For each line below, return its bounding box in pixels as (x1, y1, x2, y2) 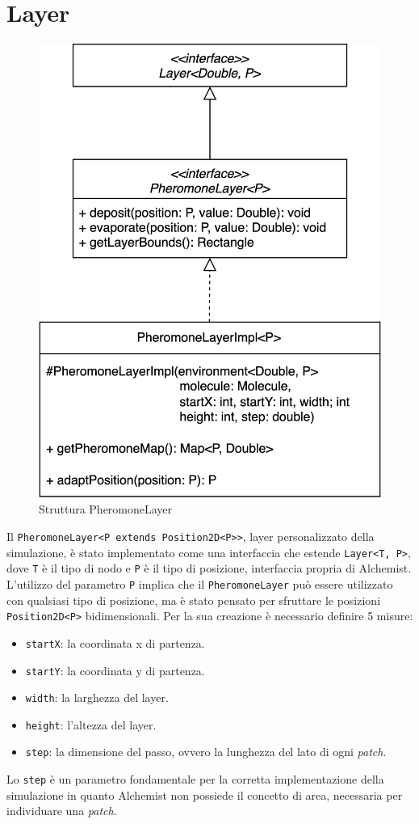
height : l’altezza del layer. (25, 716, 157, 733)
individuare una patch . (6, 802, 117, 819)
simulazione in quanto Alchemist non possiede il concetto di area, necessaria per (6, 786, 403, 803)
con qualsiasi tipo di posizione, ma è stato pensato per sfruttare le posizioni (6, 591, 381, 608)
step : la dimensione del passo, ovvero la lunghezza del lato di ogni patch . (25, 743, 387, 760)
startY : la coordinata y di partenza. (25, 661, 205, 678)
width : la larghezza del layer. (25, 689, 169, 706)
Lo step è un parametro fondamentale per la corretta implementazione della (6, 771, 384, 788)
